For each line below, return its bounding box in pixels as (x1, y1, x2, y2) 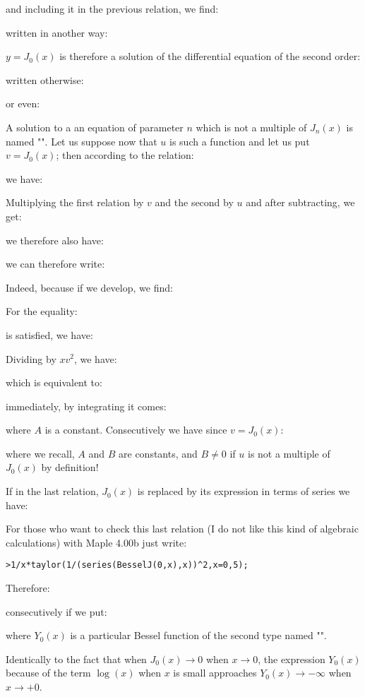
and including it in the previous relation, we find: (6, 1, 219, 16)
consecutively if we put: (6, 604, 107, 619)
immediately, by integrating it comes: (6, 398, 167, 413)
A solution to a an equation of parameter (6, 119, 184, 134)
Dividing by (6, 351, 56, 366)
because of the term (6, 665, 91, 680)
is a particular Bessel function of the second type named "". (70, 628, 327, 643)
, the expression (258, 651, 325, 666)
